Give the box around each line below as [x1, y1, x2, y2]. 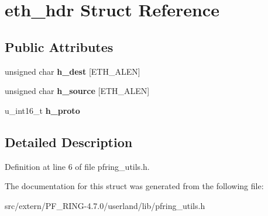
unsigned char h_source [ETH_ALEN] [5, 85, 150, 97]
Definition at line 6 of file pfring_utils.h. [5, 160, 150, 172]
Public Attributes [5, 37, 114, 55]
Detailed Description [5, 133, 133, 151]
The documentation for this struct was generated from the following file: [5, 180, 264, 192]
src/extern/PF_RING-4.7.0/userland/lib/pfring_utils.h [5, 199, 205, 211]
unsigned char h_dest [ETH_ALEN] [5, 65, 140, 77]
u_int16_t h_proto [5, 104, 80, 116]
